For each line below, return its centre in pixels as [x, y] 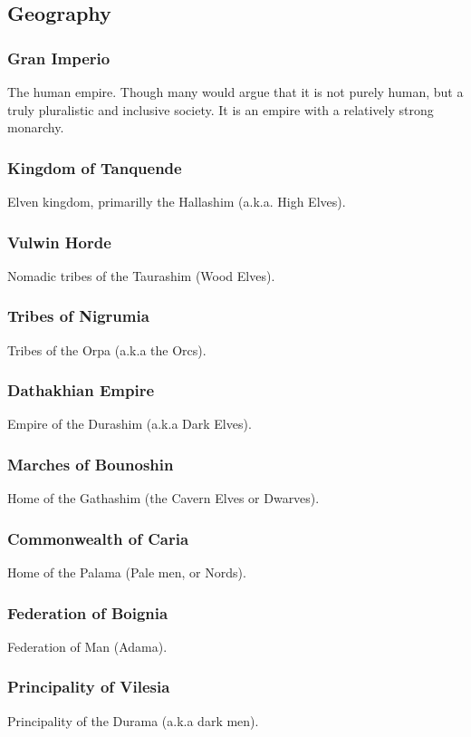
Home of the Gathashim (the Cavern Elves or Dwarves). [163, 498]
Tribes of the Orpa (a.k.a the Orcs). [107, 349]
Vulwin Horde [59, 242]
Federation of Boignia [88, 612]
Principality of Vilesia [89, 687]
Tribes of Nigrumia [78, 316]
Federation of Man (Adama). [87, 646]
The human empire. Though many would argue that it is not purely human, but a [235, 92]
